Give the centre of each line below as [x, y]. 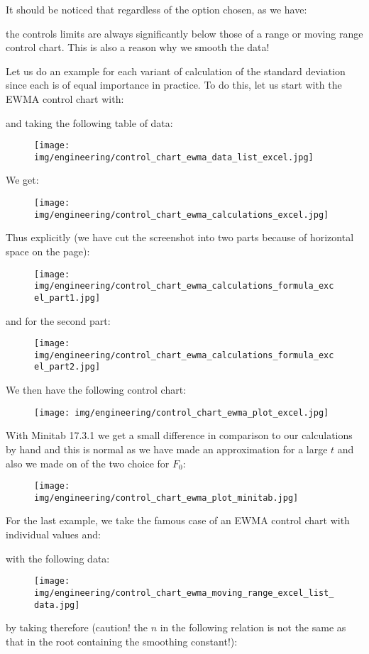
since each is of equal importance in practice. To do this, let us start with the [174, 85]
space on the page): [48, 251]
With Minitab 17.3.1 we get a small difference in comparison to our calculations [179, 435]
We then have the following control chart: [96, 390]
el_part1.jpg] [67, 298]
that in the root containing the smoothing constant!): [122, 641]
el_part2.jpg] [67, 367]
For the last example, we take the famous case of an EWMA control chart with [178, 520]
